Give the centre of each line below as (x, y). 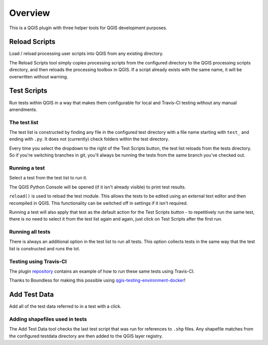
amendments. (23, 110)
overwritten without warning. (39, 76)
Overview (30, 13)
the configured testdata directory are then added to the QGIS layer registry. (86, 336)
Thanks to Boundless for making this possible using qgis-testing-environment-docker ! (97, 281)
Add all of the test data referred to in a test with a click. (65, 306)
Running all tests (30, 232)
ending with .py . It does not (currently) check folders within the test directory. (89, 139)
